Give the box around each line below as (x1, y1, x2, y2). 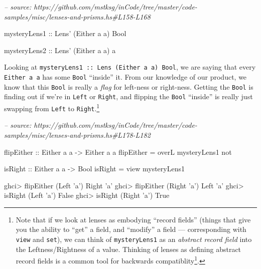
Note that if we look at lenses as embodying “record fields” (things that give (16, 214, 251, 224)
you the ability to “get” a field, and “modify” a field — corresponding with (16, 224, 246, 234)
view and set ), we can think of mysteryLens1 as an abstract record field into (16, 234, 252, 244)
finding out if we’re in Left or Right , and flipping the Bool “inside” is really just (4, 91, 253, 102)
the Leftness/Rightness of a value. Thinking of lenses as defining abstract (16, 243, 241, 254)
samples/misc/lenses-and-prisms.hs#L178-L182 (4, 129, 151, 140)
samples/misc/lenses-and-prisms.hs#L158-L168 (4, 11, 151, 22)
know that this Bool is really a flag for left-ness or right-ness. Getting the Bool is (4, 81, 253, 92)
